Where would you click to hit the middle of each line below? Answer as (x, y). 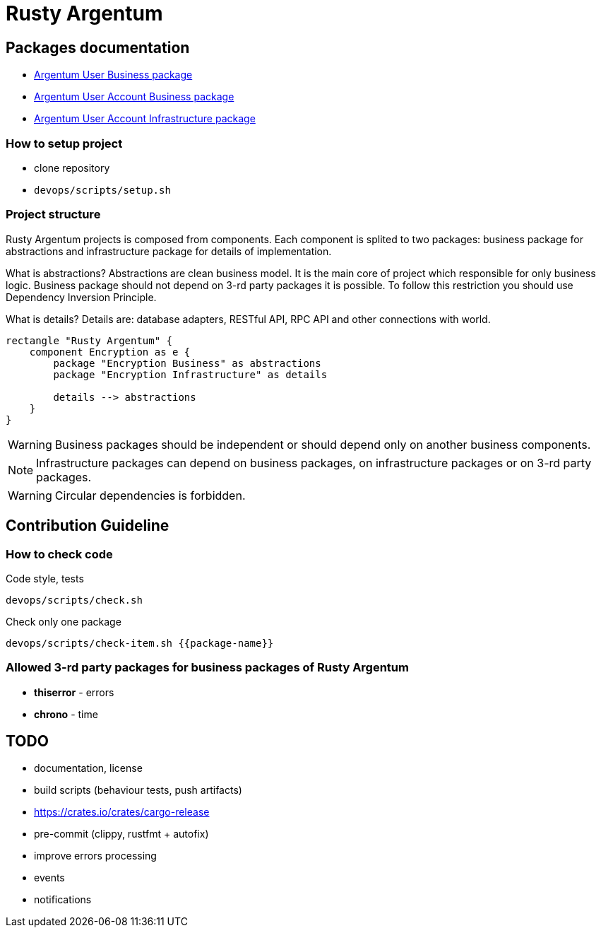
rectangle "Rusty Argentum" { (89, 340)
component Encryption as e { (110, 352)
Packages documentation (98, 47)
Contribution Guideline (88, 526)
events (49, 878)
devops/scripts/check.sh (74, 600)
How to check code (59, 554)
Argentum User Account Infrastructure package (145, 119)
